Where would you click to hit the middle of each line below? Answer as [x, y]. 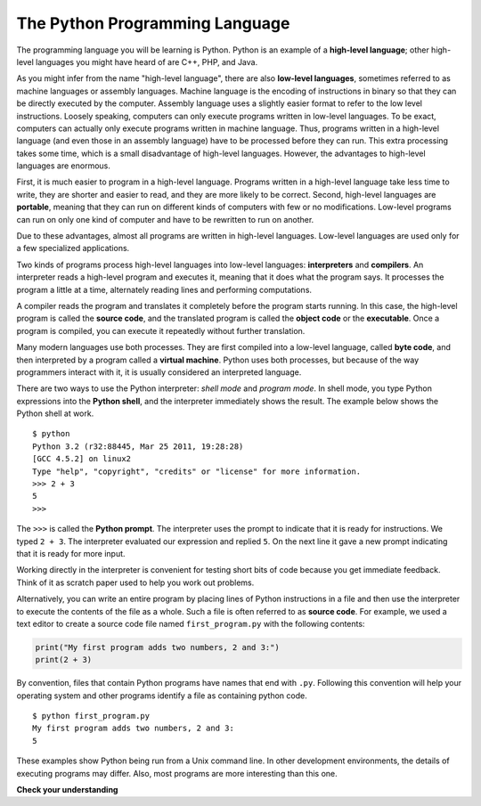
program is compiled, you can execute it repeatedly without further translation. [161, 330]
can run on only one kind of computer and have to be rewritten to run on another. [165, 219]
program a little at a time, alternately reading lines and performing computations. [164, 289]
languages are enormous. [63, 166]
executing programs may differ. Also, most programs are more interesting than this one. [177, 773]
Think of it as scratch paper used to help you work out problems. [135, 582]
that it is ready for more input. [71, 554]
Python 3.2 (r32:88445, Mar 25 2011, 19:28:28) [138, 446]
